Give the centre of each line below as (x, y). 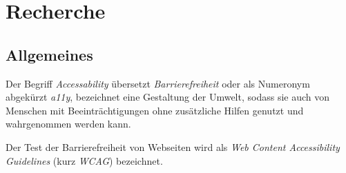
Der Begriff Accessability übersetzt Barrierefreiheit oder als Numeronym (158, 83)
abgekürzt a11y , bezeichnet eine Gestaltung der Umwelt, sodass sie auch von (168, 97)
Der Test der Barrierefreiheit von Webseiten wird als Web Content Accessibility (173, 146)
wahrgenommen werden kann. (68, 124)
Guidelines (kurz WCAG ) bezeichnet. (84, 160)
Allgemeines (49, 54)
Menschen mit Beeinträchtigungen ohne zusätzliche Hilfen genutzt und (155, 110)
